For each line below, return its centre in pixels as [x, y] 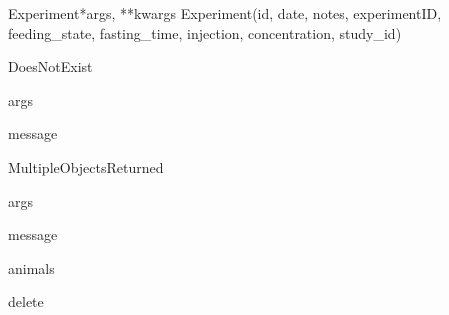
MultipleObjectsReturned [86, 166]
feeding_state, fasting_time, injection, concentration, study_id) [205, 32]
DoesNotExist [50, 66]
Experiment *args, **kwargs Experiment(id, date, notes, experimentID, [225, 13]
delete [26, 301]
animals [31, 267]
